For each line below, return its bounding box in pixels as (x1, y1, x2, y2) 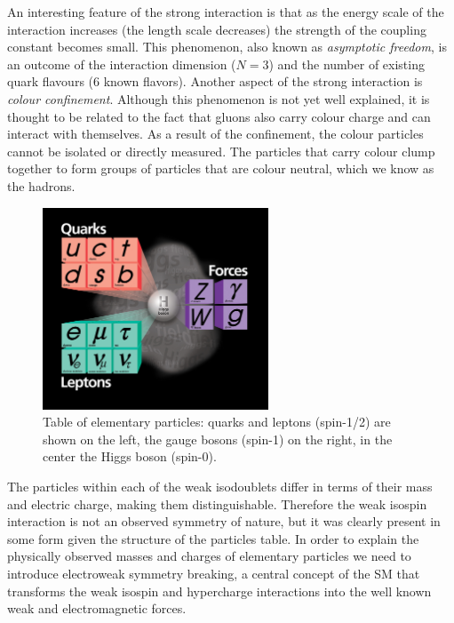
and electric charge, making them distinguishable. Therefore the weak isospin (7, 494, 427, 513)
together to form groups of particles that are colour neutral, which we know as (7, 159, 434, 178)
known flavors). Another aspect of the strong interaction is (103, 72, 423, 91)
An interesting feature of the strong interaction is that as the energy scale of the (7, 3, 444, 20)
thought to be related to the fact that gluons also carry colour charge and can (7, 107, 431, 125)
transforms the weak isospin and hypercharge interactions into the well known (7, 581, 432, 600)
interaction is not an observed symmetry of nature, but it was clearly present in (7, 512, 441, 531)
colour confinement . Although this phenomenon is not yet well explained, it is (7, 89, 430, 108)
